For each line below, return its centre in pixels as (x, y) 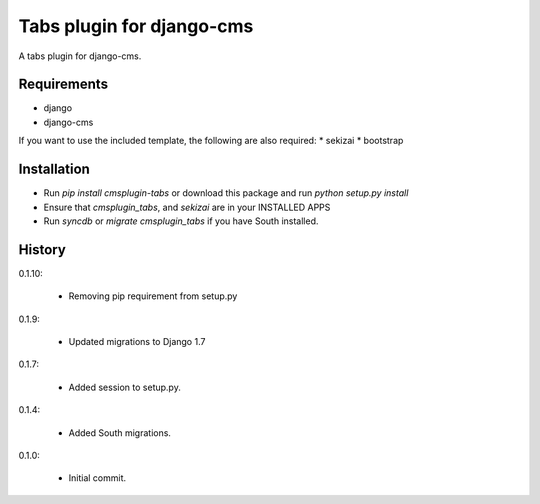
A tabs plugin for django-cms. (80, 56)
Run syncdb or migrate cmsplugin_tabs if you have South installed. (181, 221)
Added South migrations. (120, 432)
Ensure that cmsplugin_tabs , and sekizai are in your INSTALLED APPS (187, 207)
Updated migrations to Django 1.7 (137, 341)
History (42, 249)
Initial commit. (97, 478)
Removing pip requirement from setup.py (153, 296)
